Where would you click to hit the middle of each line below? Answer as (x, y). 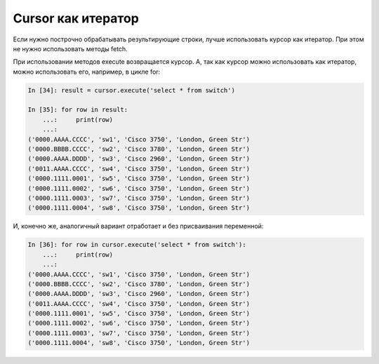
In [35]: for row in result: (78, 110)
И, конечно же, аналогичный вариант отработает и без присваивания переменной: (138, 226)
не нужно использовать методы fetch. (70, 48)
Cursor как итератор (76, 18)
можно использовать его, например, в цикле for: (87, 72)
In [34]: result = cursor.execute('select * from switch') (131, 90)
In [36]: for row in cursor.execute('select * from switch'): (137, 245)
